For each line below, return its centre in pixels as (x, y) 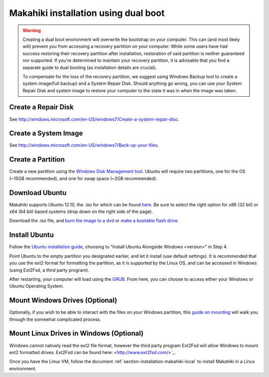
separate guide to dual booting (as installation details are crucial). (90, 67)
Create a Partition (37, 160)
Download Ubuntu (38, 193)
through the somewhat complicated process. (55, 319)
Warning (32, 30)
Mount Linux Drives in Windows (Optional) (76, 333)
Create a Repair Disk (42, 107)
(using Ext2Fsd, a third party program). (49, 270)
